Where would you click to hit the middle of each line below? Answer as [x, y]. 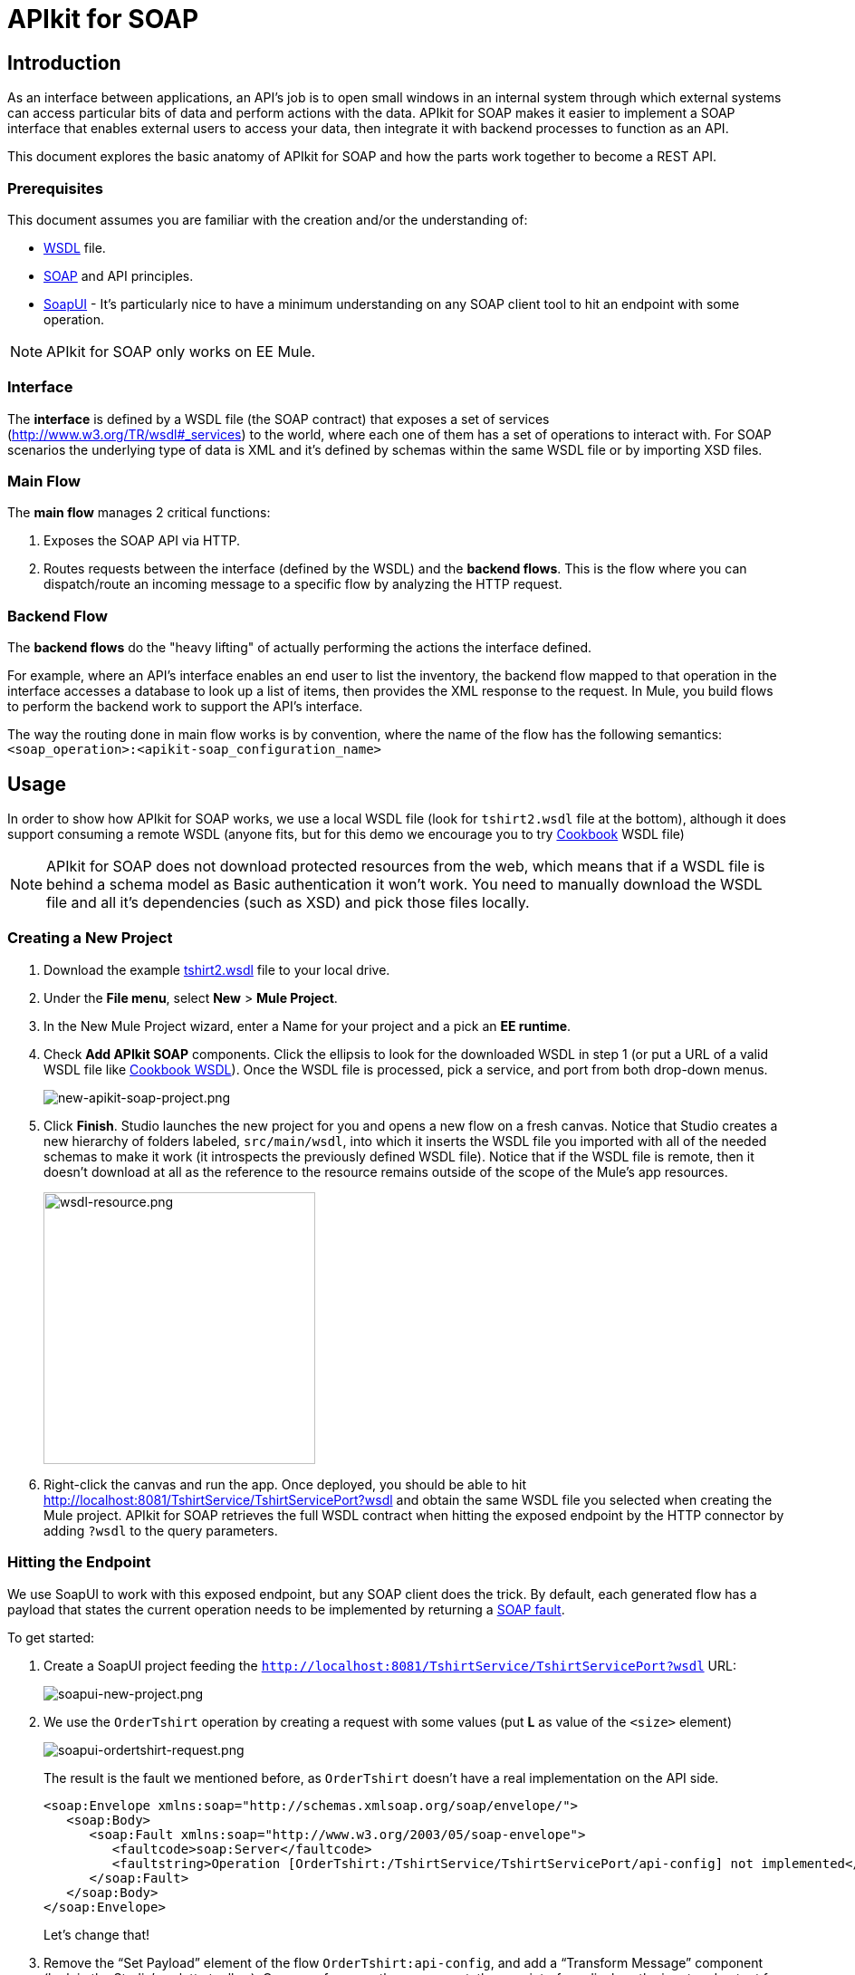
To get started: [51, 1637]
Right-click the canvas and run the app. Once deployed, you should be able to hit [285, 1484]
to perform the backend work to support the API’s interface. [185, 707]
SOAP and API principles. [119, 275]
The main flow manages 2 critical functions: [139, 513]
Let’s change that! [96, 1934]
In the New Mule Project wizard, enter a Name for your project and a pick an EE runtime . [307, 1026]
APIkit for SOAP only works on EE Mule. [181, 351]
